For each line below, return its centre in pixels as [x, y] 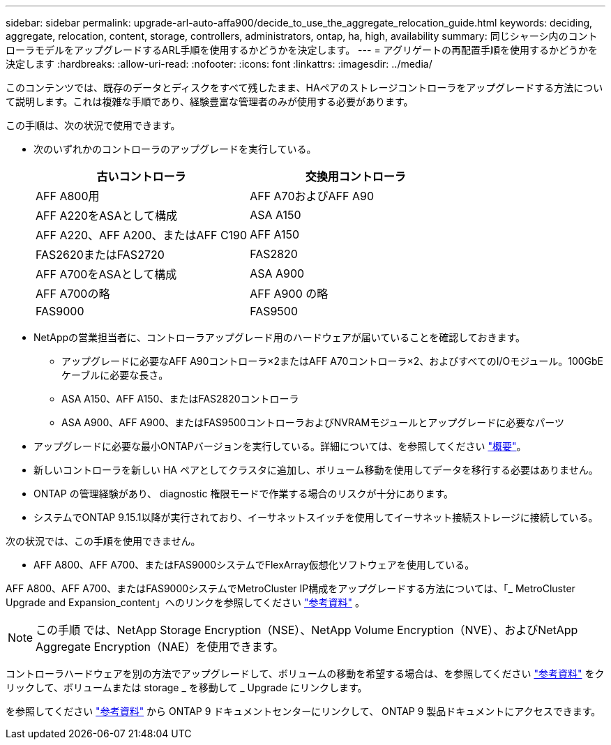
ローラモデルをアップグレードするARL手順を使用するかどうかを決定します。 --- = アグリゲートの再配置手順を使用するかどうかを [302, 50]
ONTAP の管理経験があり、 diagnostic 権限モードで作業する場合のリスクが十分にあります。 [243, 494]
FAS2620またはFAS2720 [100, 255]
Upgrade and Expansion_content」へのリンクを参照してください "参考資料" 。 [185, 602]
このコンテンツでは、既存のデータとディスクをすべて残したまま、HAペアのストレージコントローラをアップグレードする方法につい [304, 88]
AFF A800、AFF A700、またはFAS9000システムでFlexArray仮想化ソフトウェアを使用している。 [254, 565]
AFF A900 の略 [289, 294]
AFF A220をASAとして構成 [106, 216]
